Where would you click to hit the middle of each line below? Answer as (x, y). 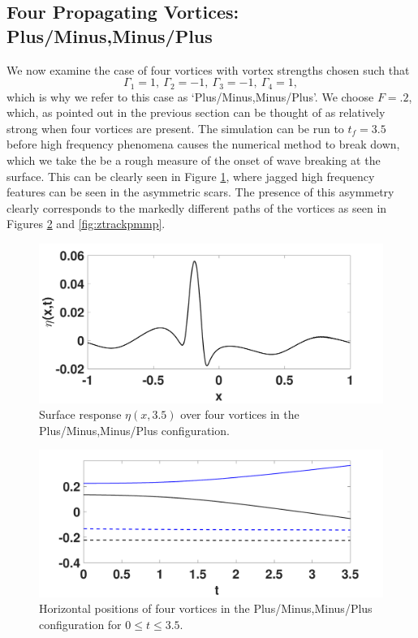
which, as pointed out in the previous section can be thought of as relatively (196, 112)
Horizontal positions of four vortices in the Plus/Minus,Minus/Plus (206, 608)
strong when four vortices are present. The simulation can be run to (175, 128)
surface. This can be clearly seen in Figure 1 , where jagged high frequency (191, 176)
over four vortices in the (240, 414)
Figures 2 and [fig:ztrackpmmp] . (86, 224)
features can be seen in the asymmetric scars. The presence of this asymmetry (200, 192)
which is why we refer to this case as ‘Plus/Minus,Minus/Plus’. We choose (190, 96)
